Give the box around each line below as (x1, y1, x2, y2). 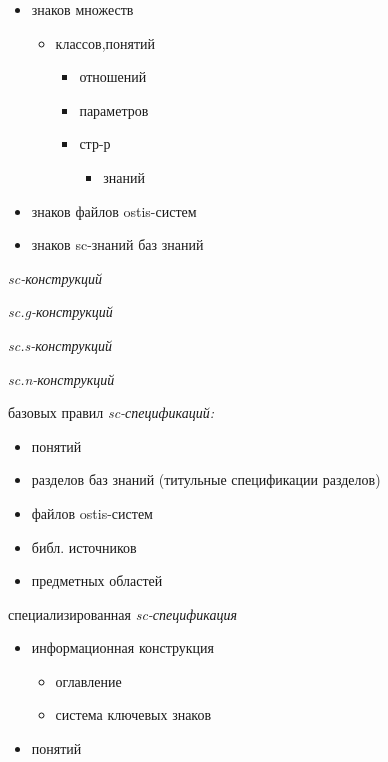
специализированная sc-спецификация (8, 603, 237, 624)
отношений (79, 66, 147, 87)
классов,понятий (55, 32, 156, 53)
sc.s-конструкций (8, 334, 113, 355)
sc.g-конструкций (8, 301, 113, 322)
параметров (79, 99, 149, 120)
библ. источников (31, 536, 137, 557)
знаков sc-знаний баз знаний (31, 234, 204, 255)
